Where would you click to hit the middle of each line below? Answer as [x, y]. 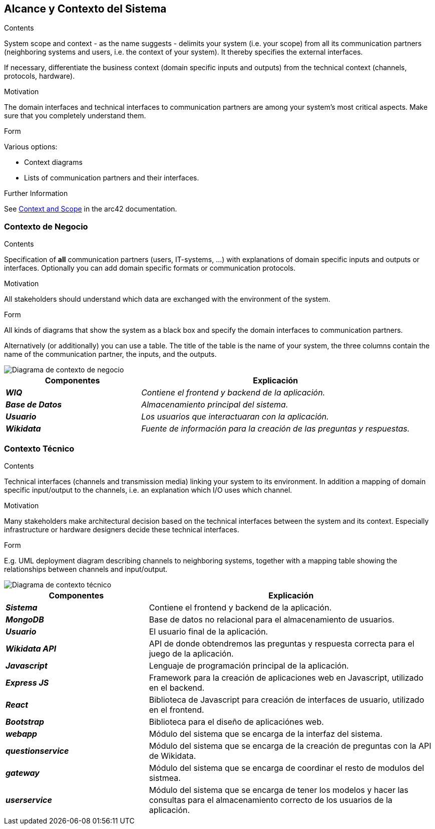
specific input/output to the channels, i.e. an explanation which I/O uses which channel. [148, 490]
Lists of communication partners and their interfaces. [112, 178]
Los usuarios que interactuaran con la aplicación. [235, 417]
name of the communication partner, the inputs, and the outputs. [110, 354]
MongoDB [25, 619]
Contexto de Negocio [46, 226]
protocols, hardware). [40, 76]
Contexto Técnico [39, 448]
